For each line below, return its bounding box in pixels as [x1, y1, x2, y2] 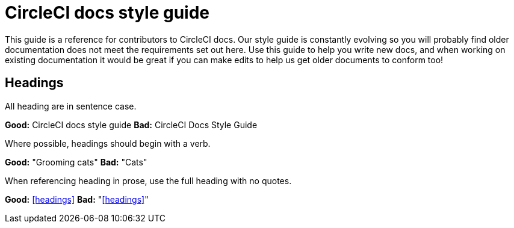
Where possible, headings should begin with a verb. [5, 138, 211, 149]
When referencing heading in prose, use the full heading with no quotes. [5, 175, 292, 186]
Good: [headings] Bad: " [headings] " [5, 194, 149, 205]
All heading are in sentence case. [5, 100, 137, 111]
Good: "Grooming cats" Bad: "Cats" [5, 156, 147, 167]
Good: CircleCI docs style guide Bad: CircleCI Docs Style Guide [5, 119, 258, 130]
